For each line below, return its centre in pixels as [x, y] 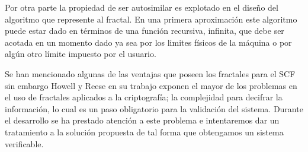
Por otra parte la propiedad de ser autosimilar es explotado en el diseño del [142, 7]
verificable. [24, 143]
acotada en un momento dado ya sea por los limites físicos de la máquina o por [148, 42]
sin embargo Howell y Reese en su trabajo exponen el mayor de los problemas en [151, 85]
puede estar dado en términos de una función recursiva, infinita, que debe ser [145, 31]
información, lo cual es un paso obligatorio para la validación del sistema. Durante [154, 108]
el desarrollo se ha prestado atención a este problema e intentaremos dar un [142, 120]
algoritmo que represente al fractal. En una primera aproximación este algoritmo [151, 19]
